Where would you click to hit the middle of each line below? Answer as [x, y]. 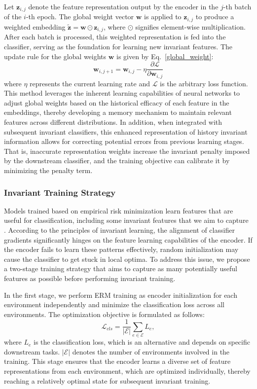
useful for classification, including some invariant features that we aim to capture [126, 220]
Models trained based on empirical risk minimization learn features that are [119, 210]
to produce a [215, 17]
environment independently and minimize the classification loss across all [114, 304]
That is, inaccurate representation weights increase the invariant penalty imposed [127, 151]
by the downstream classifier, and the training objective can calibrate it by [117, 160]
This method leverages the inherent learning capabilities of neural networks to [122, 93]
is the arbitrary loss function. [204, 83]
